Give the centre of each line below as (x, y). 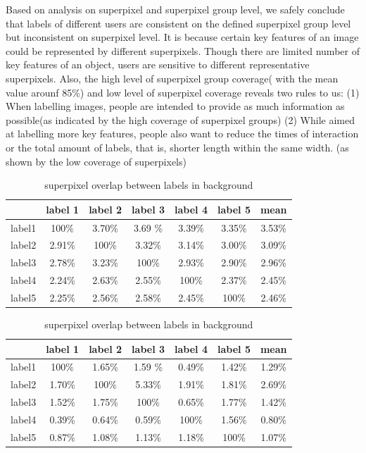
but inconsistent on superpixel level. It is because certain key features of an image (182, 37)
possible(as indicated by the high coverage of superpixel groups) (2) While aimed (180, 119)
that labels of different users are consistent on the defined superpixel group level (178, 23)
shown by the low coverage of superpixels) (96, 161)
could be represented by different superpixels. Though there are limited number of (183, 50)
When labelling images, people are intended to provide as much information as (175, 106)
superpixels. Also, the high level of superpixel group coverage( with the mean (172, 78)
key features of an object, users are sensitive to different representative (158, 64)
